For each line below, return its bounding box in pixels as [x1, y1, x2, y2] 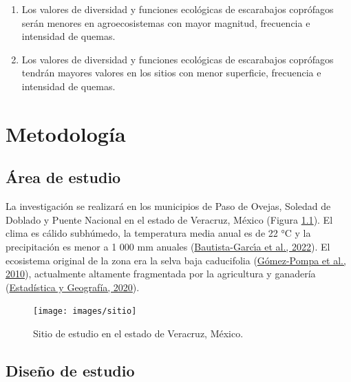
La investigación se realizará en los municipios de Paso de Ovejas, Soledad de [6, 199, 331, 213]
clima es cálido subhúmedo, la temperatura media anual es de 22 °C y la [6, 226, 311, 240]
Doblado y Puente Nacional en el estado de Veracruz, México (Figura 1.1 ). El [6, 212, 333, 226]
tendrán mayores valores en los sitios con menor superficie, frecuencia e [21, 65, 321, 80]
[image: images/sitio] [33, 306, 137, 317]
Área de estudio [6, 167, 121, 188]
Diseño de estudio [6, 359, 135, 381]
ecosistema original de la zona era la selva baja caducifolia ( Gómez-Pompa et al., [6, 253, 346, 267]
